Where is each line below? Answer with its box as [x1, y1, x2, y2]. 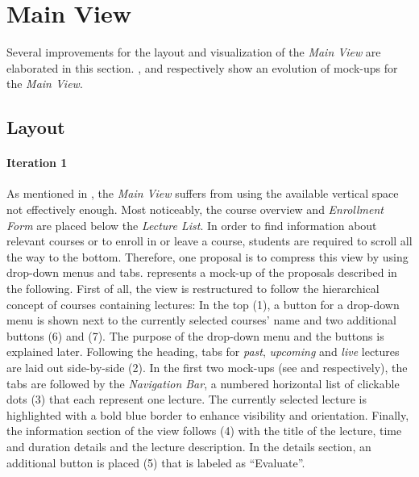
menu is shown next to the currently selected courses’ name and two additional [6, 312, 396, 328]
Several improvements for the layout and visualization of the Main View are [6, 44, 381, 61]
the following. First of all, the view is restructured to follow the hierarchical [6, 280, 380, 297]
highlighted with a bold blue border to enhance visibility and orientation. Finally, [6, 406, 409, 423]
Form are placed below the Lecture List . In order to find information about [6, 216, 377, 233]
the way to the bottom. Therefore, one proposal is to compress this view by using [6, 248, 409, 265]
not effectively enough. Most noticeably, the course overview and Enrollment [6, 201, 384, 218]
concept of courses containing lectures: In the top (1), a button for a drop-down [6, 295, 400, 312]
